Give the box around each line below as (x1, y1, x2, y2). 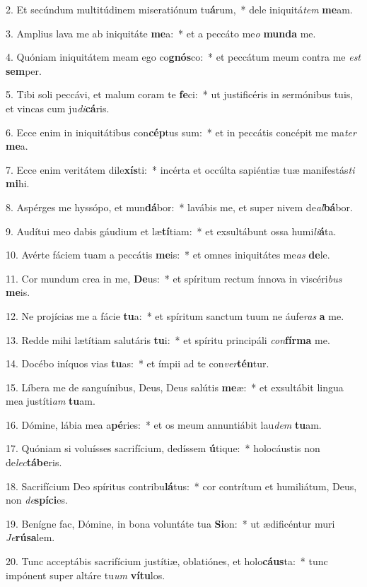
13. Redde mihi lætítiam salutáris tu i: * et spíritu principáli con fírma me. (6, 332, 330, 347)
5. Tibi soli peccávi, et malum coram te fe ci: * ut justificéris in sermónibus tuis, (6, 87, 354, 102)
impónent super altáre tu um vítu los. (6, 567, 165, 582)
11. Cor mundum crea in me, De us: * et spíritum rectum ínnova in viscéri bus (6, 271, 342, 285)
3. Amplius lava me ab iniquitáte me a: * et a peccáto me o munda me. (6, 25, 316, 40)
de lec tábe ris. (6, 455, 62, 470)
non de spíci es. (6, 492, 68, 507)
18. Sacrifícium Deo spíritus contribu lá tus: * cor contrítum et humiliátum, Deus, (6, 478, 357, 493)
